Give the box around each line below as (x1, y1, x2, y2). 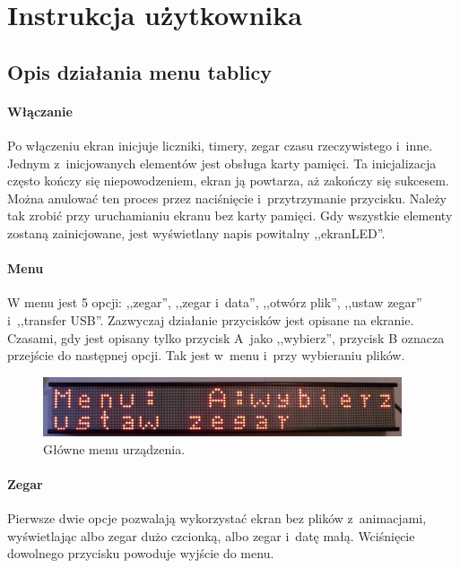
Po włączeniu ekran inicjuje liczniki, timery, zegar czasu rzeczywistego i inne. (7, 135, 433, 154)
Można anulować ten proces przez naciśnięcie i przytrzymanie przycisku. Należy (7, 188, 447, 207)
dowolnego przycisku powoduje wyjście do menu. (7, 544, 274, 563)
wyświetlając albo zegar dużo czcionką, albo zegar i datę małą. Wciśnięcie (7, 526, 415, 545)
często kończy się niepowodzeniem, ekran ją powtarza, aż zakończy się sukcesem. (7, 171, 449, 190)
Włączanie (7, 101, 73, 120)
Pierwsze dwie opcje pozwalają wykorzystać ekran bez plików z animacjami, (7, 509, 427, 528)
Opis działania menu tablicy (7, 57, 273, 85)
